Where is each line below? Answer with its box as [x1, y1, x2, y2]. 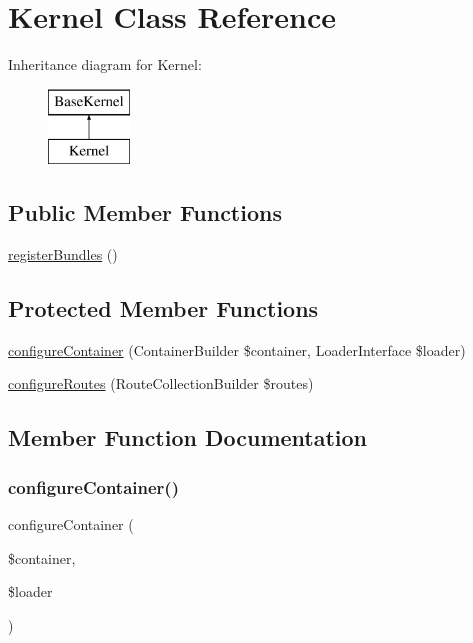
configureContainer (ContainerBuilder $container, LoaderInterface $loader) [8, 339, 466, 360]
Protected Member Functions [8, 293, 319, 324]
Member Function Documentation [8, 422, 368, 453]
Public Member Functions [8, 197, 282, 228]
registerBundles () [8, 244, 118, 265]
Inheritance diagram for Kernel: [8, 54, 202, 75]
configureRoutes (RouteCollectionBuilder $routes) [8, 373, 314, 394]
